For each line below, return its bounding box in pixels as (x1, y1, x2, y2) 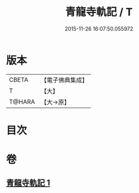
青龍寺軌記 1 (6, 178, 51, 188)
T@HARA (9, 98, 35, 106)
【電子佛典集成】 (41, 76, 88, 84)
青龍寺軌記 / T (65, 5, 133, 19)
